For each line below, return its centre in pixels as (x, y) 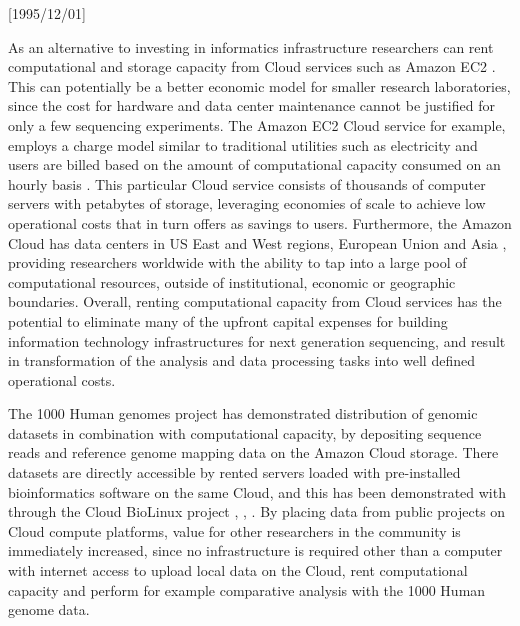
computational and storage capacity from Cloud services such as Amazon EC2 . (252, 66)
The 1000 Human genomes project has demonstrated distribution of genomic (243, 413)
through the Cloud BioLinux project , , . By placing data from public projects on (257, 511)
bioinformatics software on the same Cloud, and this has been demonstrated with (257, 491)
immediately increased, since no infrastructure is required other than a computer (255, 550)
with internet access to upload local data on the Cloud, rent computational (238, 570)
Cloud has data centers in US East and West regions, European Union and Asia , (257, 242)
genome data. (49, 609)
